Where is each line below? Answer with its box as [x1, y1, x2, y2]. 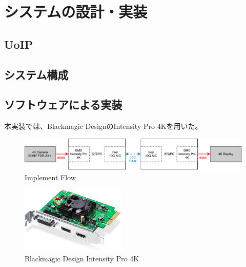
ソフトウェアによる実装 [4, 97, 122, 112]
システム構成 [4, 66, 69, 82]
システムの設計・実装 [4, 1, 148, 22]
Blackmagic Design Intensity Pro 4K [25, 253, 139, 264]
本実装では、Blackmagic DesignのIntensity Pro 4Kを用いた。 [4, 121, 202, 131]
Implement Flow [25, 171, 76, 182]
